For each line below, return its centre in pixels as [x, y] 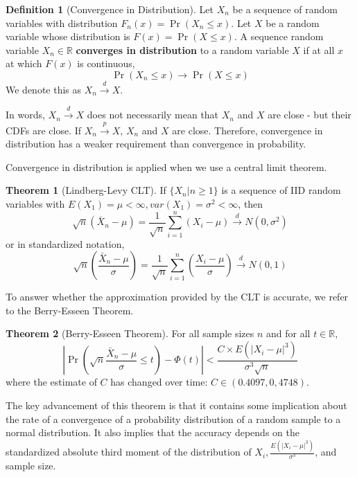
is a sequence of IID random [281, 190]
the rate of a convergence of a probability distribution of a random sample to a [173, 418]
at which [24, 63]
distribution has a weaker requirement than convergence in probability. [156, 144]
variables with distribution [62, 22]
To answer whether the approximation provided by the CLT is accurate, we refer [177, 297]
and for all [288, 333]
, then [251, 203]
